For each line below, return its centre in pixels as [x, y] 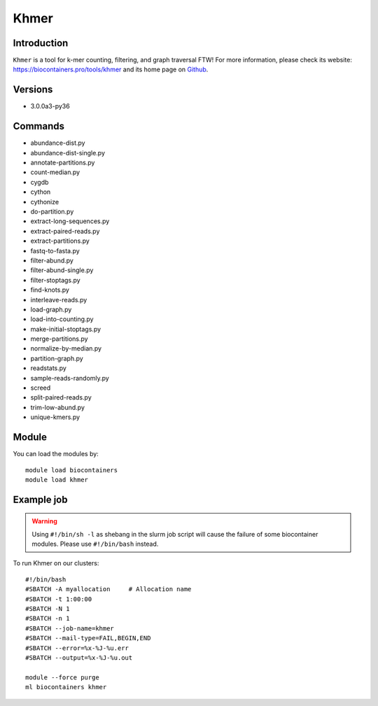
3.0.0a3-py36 [50, 106]
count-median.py [55, 172]
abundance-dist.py [58, 143]
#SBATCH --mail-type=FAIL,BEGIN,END [88, 638]
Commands [39, 126]
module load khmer [57, 480]
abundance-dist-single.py [68, 153]
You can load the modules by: [56, 454]
